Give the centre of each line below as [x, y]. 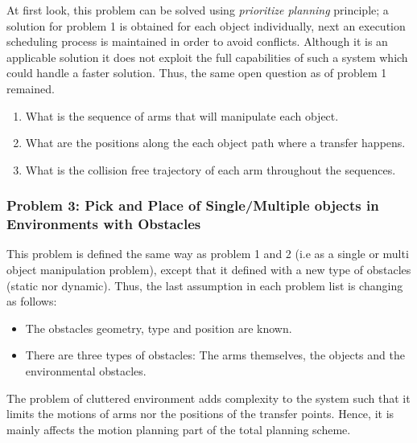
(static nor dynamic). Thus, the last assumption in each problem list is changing [205, 285]
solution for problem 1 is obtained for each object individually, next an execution [206, 25]
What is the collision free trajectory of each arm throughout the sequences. [211, 169]
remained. [31, 88]
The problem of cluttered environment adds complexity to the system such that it [208, 398]
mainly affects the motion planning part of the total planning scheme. [179, 429]
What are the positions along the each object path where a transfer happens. [215, 143]
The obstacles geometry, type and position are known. [159, 328]
